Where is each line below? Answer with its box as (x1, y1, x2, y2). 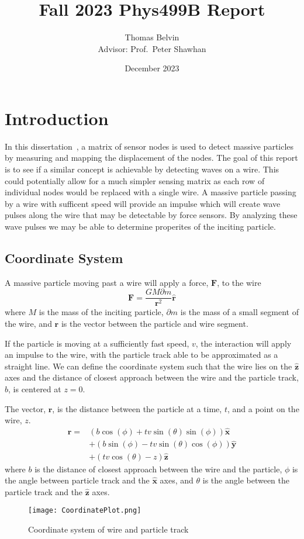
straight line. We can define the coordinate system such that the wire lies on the (5, 360, 292, 372)
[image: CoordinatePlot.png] (28, 506, 141, 515)
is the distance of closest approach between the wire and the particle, (34, 462, 282, 475)
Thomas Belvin (125, 31, 179, 43)
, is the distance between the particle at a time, (52, 402, 222, 414)
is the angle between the (202, 474, 289, 486)
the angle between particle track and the (5, 474, 150, 486)
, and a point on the (227, 402, 299, 414)
